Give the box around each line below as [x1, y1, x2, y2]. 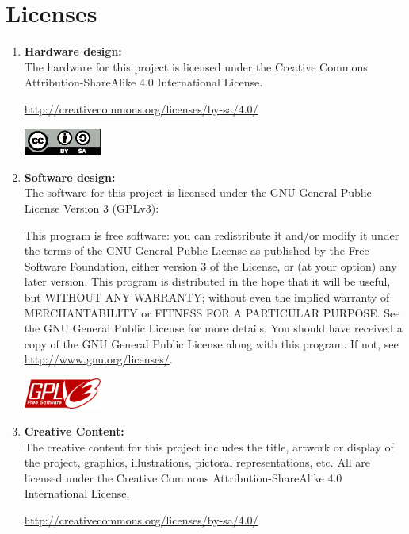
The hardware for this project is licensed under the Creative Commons [24, 58, 368, 75]
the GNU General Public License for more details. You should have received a [24, 320, 403, 336]
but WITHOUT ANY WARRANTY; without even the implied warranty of [24, 288, 390, 305]
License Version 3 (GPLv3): [24, 200, 159, 216]
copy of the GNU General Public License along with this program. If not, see [24, 335, 399, 352]
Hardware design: [24, 43, 122, 60]
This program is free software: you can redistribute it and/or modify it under [24, 226, 399, 243]
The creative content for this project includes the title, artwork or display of [24, 438, 394, 455]
